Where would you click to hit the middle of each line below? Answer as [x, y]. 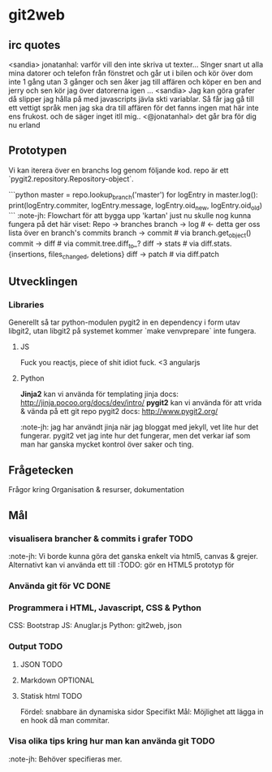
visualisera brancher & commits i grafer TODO [101, 539]
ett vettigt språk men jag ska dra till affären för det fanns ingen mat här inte [134, 108]
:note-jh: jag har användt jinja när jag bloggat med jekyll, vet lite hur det [139, 427]
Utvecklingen [43, 282]
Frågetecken [41, 470]
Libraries [26, 305]
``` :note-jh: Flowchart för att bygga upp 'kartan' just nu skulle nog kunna [130, 216]
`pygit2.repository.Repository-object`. [71, 179]
